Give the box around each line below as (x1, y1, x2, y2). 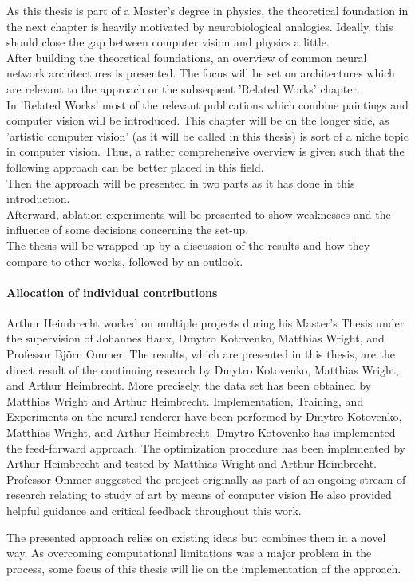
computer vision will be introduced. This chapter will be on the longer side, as (6, 112, 389, 129)
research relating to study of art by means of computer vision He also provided (6, 486, 392, 503)
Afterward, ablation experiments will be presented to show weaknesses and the (6, 205, 391, 222)
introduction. (6, 190, 70, 207)
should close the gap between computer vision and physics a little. (6, 34, 330, 50)
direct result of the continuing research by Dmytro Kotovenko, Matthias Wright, (6, 361, 399, 378)
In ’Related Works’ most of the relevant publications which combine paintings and (6, 96, 409, 113)
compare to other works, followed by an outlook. (6, 252, 243, 269)
